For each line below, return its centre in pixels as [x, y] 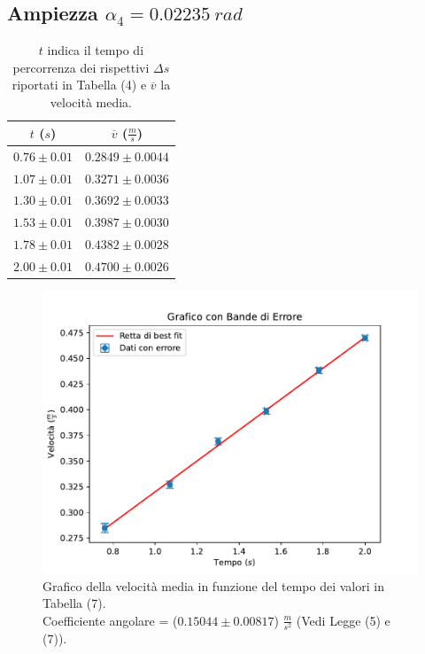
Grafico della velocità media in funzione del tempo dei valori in [213, 585]
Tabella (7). [74, 603]
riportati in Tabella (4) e [79, 85]
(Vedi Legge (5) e [343, 620]
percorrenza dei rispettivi [81, 67]
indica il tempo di [96, 50]
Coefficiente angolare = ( [110, 620]
